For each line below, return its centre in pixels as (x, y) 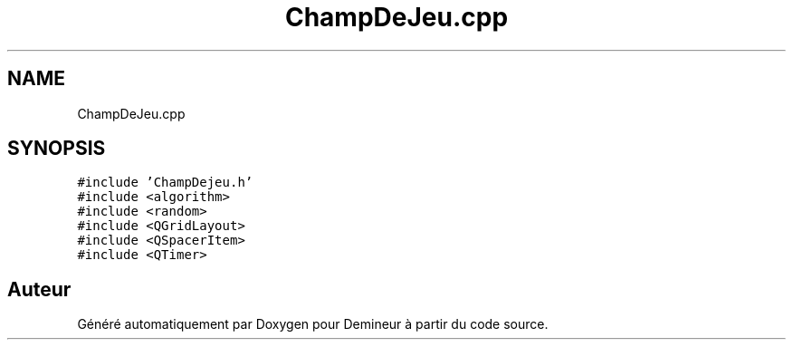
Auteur (39, 289)
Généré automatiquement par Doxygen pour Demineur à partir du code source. (313, 324)
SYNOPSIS (57, 149)
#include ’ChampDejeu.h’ (165, 183)
